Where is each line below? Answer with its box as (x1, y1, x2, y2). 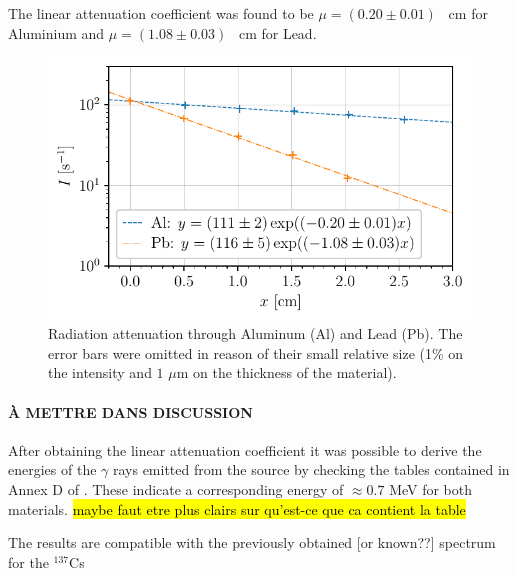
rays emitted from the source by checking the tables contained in (112, 459, 510, 480)
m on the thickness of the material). (176, 362, 397, 383)
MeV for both (389, 478, 473, 499)
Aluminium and (8, 22, 105, 43)
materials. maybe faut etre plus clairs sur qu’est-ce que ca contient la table (8, 498, 466, 519)
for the (8, 551, 49, 572)
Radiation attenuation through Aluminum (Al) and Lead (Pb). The (48, 323, 463, 344)
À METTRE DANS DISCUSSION (8, 401, 253, 422)
